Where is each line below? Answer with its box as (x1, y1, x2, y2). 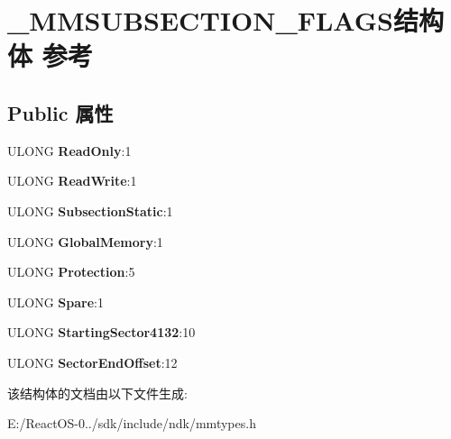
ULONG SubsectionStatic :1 (7, 201, 173, 220)
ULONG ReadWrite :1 (7, 171, 137, 190)
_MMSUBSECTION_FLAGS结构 (7, 2, 445, 39)
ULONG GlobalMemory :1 (7, 232, 163, 251)
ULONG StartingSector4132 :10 (7, 323, 196, 342)
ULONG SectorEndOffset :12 (7, 352, 178, 371)
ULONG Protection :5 (7, 262, 135, 281)
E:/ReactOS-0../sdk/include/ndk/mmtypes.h (7, 414, 256, 433)
